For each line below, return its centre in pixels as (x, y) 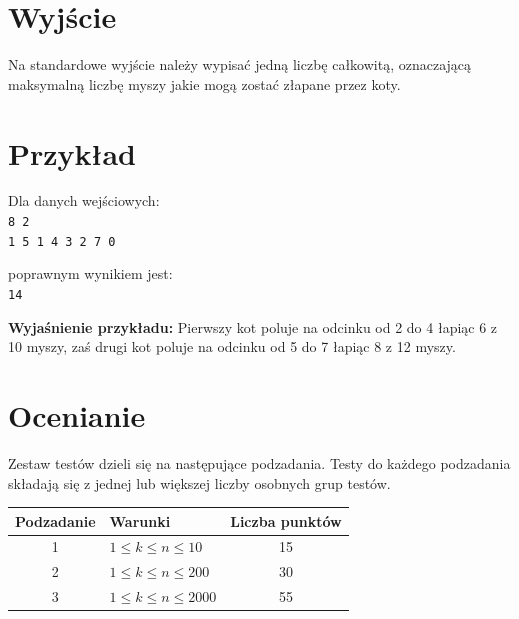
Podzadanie (55, 520)
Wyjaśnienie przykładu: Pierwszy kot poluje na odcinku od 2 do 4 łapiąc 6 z (253, 326)
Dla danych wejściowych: (84, 200)
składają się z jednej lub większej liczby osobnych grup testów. (199, 482)
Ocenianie (77, 414)
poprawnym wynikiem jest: (90, 273)
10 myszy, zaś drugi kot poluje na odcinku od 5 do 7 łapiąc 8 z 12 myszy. (232, 346)
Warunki (140, 520)
